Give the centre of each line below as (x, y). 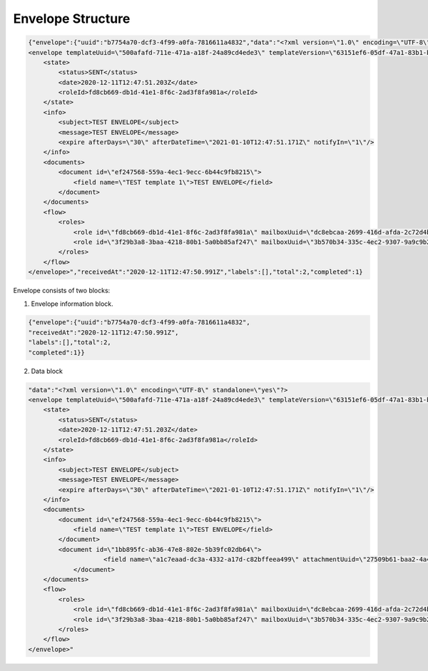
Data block (47, 371)
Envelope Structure (72, 19)
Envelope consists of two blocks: (62, 291)
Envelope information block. (72, 304)
